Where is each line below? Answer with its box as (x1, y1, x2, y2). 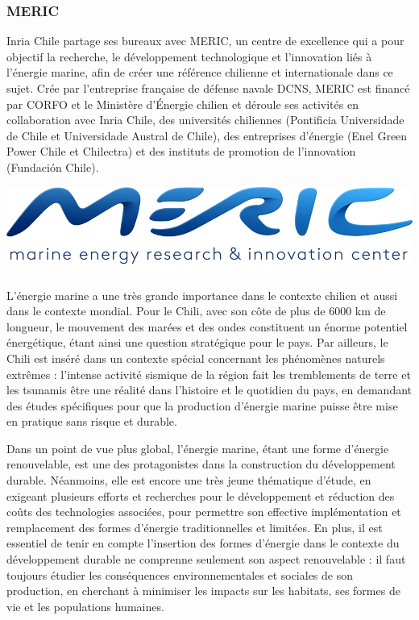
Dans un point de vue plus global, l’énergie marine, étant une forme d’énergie (6, 439, 389, 456)
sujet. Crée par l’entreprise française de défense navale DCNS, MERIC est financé (6, 80, 410, 96)
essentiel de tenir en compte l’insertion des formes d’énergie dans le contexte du (6, 535, 400, 551)
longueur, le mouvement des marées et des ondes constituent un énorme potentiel (6, 318, 408, 335)
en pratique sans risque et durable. (6, 413, 177, 430)
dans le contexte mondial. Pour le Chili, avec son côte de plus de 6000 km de (6, 302, 386, 319)
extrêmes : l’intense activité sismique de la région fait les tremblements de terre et (6, 365, 411, 382)
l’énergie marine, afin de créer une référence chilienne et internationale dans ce (6, 64, 393, 81)
